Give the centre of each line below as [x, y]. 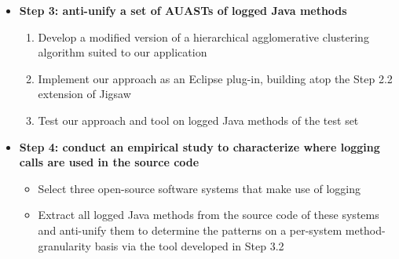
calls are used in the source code [109, 162]
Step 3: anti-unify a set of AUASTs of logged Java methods [183, 10]
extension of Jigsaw [84, 94]
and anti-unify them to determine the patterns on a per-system [190, 230]
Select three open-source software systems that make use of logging [199, 188]
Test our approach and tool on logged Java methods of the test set [198, 120]
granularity [64, 245]
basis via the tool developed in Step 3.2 [189, 245]
